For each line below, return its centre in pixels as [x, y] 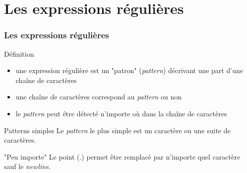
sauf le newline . [28, 166]
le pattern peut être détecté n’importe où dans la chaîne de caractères [121, 113]
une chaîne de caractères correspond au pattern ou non [99, 97]
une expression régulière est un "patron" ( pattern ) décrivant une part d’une [129, 70]
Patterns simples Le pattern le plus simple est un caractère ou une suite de [117, 130]
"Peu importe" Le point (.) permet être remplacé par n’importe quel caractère [122, 156]
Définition [19, 53]
